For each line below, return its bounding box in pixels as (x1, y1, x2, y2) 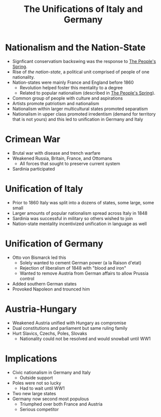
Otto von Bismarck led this (12, 254, 66, 260)
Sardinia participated (12, 166, 55, 172)
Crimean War (5, 134, 60, 145)
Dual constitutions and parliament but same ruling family (12, 325, 128, 331)
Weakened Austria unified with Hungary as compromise (12, 320, 126, 326)
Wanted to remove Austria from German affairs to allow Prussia (19, 270, 149, 276)
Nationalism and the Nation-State (5, 42, 146, 53)
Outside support (19, 374, 53, 380)
